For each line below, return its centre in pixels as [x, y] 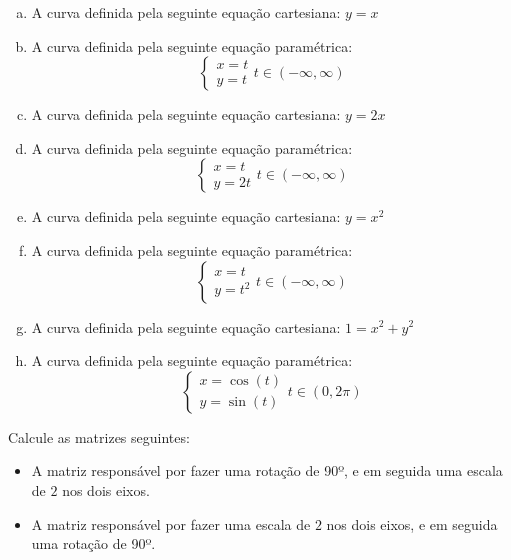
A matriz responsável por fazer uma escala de [171, 523]
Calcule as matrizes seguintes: [99, 436]
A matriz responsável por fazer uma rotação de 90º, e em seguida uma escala [267, 470]
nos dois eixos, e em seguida [412, 523]
